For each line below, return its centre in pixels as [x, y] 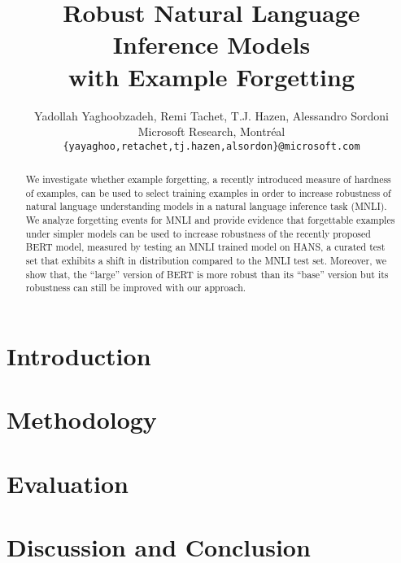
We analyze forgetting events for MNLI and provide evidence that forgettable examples [210, 220]
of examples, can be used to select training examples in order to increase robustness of [208, 192]
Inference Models [211, 44]
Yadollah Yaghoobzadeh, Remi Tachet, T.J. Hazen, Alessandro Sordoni [211, 115]
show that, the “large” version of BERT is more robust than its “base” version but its [207, 274]
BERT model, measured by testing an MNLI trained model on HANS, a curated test [205, 247]
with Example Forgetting [211, 76]
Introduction [79, 356]
